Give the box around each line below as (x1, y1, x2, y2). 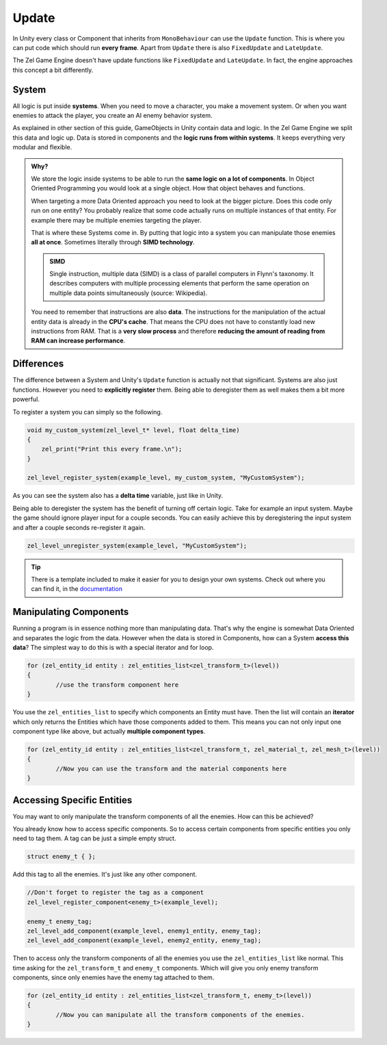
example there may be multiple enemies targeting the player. (31, 216, 202, 224)
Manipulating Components (12, 606, 129, 618)
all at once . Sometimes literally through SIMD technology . (31, 238, 195, 247)
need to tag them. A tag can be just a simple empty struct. (12, 834, 176, 842)
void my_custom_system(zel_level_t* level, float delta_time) (27, 426, 240, 434)
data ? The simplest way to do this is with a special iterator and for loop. (12, 644, 214, 652)
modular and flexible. (12, 143, 72, 151)
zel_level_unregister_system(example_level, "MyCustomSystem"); (27, 542, 248, 549)
